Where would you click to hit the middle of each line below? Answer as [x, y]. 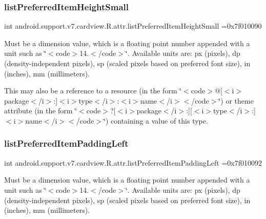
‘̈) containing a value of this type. [156, 120]
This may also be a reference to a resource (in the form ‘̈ [93, 91]
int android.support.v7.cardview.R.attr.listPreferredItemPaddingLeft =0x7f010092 [133, 162]
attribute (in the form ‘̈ [41, 111]
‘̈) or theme [236, 100]
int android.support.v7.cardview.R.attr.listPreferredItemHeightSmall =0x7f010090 [133, 26]
